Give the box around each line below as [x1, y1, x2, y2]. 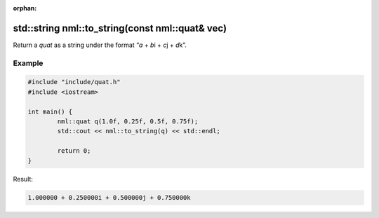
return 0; [57, 147, 91, 155]
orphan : [13, 4, 37, 12]
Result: [13, 175, 33, 183]
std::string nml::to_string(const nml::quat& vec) [13, 22, 227, 34]
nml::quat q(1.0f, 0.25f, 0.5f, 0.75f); [57, 118, 199, 125]
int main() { [27, 107, 73, 116]
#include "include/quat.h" [27, 78, 121, 86]
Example [13, 58, 44, 68]
